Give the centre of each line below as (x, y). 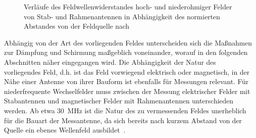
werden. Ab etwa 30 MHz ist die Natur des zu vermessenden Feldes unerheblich (125, 110)
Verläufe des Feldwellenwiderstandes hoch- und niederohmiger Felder (128, 6)
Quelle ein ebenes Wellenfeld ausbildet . (65, 130)
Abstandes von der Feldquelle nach (77, 26)
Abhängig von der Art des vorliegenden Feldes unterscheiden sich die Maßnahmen (128, 42)
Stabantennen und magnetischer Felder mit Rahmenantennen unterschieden (119, 101)
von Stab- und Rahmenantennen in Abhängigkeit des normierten (122, 16)
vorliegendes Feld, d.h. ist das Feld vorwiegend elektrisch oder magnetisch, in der (127, 71)
